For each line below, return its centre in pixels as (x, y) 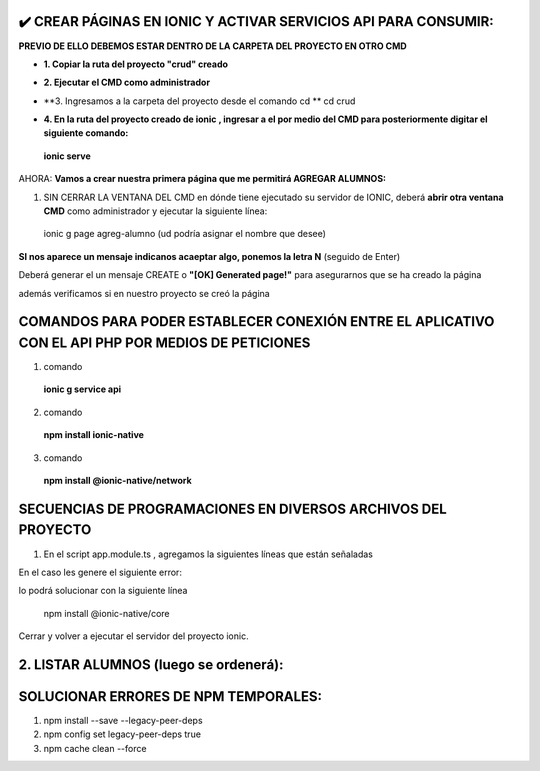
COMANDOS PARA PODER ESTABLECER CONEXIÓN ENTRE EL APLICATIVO (256, 321)
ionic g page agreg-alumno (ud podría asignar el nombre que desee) (185, 234)
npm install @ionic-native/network (117, 481)
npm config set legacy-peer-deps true (122, 734)
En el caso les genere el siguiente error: (100, 572)
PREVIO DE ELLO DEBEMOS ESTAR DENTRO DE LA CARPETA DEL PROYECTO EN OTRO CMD (212, 46)
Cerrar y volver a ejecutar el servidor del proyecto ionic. (133, 636)
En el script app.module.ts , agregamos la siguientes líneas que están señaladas (208, 554)
